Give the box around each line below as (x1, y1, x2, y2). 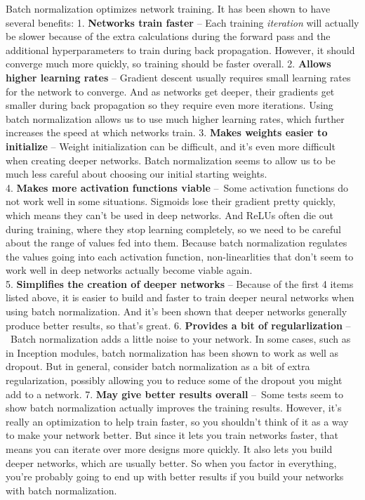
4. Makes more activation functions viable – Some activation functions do (6, 180, 348, 195)
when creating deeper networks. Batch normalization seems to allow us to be (6, 152, 336, 167)
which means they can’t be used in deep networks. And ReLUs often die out (6, 207, 333, 222)
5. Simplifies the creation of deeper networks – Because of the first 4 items (6, 276, 354, 291)
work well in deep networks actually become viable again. (6, 263, 253, 277)
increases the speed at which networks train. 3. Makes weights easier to (6, 125, 328, 140)
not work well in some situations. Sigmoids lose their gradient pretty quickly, (6, 194, 336, 209)
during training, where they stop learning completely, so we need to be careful (6, 221, 341, 236)
